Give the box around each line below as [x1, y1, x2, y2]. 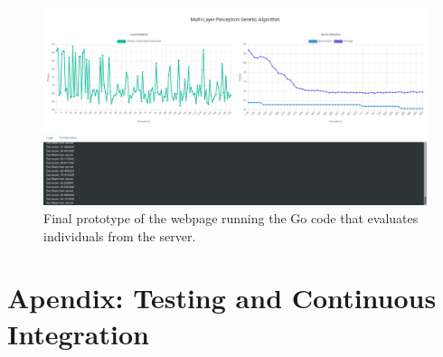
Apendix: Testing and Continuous [7, 279, 437, 316]
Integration [7, 315, 149, 352]
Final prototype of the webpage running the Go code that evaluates [43, 209, 419, 228]
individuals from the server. [43, 226, 196, 245]
